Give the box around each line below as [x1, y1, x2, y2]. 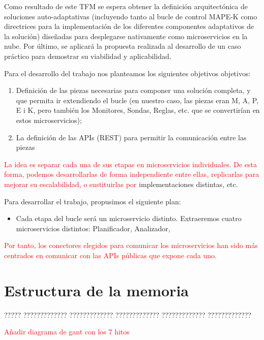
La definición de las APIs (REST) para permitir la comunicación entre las [16, 132, 247, 142]
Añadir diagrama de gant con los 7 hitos [4, 326, 130, 337]
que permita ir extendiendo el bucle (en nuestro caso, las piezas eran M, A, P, [16, 95, 259, 105]
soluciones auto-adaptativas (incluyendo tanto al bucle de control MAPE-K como [4, 11, 257, 21]
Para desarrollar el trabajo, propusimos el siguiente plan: [4, 196, 181, 206]
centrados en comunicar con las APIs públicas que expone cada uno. [4, 250, 217, 260]
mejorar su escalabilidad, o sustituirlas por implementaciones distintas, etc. [4, 178, 238, 189]
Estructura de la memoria [4, 280, 189, 300]
